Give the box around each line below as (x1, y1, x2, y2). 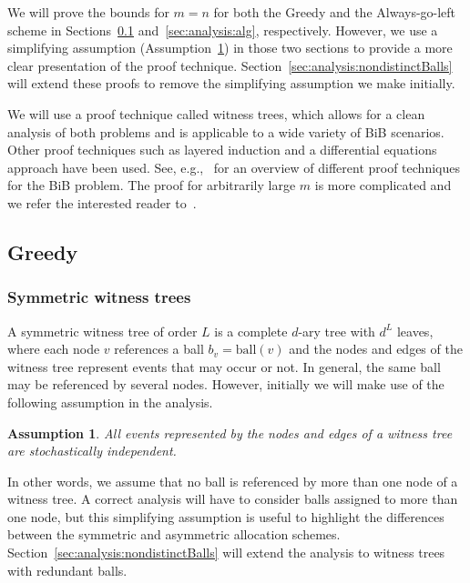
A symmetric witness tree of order (7, 321, 198, 340)
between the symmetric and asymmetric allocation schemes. (7, 525, 341, 544)
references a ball (114, 339, 204, 358)
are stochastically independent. (7, 441, 177, 460)
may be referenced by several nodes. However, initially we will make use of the (7, 375, 444, 394)
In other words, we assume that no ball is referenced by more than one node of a (7, 471, 458, 490)
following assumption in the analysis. (7, 392, 213, 411)
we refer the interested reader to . (7, 193, 197, 212)
